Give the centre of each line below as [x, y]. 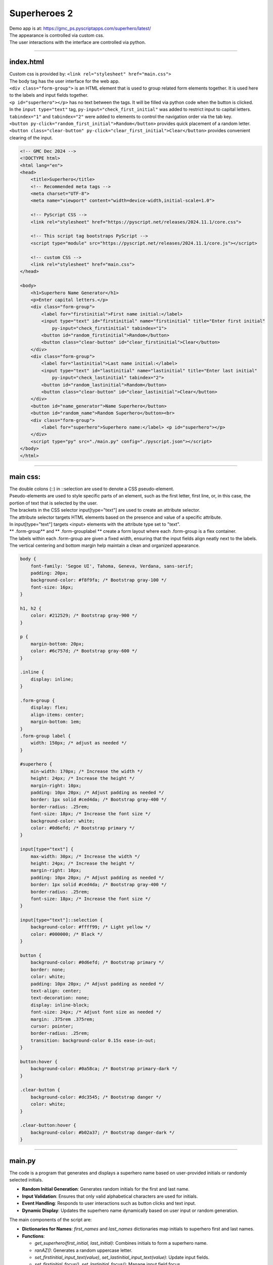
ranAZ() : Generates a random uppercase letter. [83, 1250]
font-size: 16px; [52, 587]
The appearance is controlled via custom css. [57, 35]
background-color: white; [63, 821]
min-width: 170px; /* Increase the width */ [87, 771]
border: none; [48, 969]
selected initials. [26, 1180]
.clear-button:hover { [48, 1125]
